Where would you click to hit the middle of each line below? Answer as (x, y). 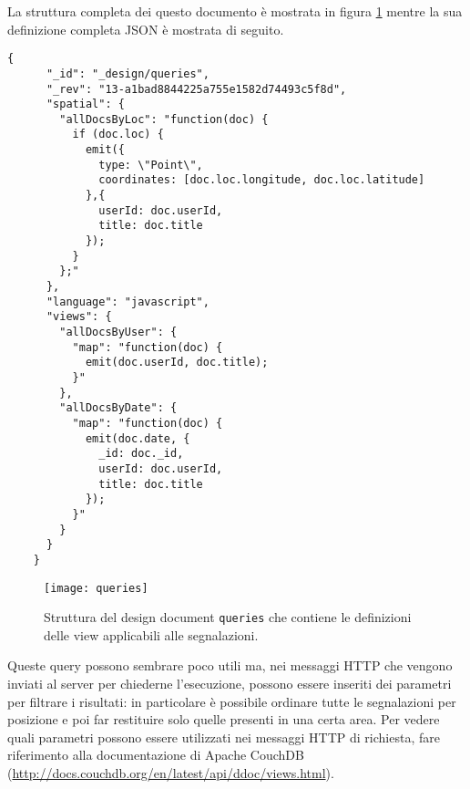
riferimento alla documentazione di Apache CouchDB (156, 755)
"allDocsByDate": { (118, 408)
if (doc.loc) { (118, 135)
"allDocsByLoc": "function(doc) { (164, 119)
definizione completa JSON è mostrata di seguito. (146, 29)
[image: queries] (96, 588)
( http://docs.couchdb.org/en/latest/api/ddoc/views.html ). (171, 772)
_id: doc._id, (141, 454)
